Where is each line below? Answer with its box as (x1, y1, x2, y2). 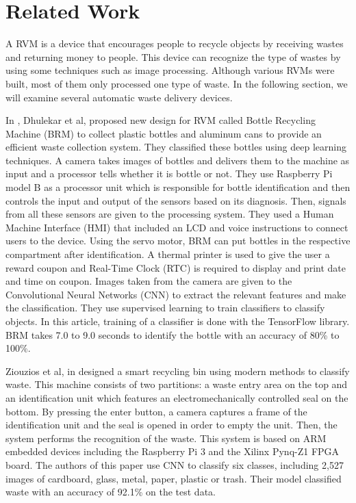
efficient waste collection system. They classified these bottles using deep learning (5, 140, 346, 154)
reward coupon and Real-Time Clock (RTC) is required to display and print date (5, 260, 346, 274)
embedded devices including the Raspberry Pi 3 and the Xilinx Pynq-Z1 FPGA (5, 444, 340, 459)
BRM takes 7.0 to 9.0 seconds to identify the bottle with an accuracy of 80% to (5, 327, 340, 341)
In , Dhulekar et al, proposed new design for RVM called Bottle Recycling (5, 113, 316, 127)
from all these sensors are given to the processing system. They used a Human (5, 207, 334, 221)
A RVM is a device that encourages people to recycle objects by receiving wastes (5, 36, 344, 51)
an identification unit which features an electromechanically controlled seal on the (5, 390, 348, 404)
